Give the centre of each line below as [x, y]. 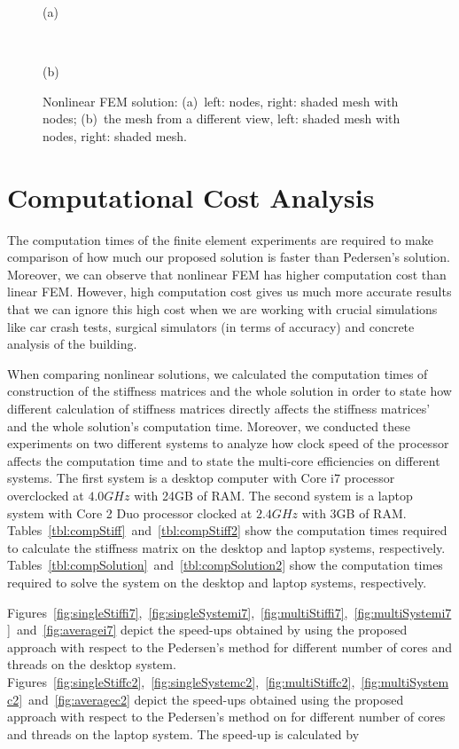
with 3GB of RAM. [354, 512]
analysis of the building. [72, 344]
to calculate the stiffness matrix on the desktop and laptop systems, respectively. [226, 547]
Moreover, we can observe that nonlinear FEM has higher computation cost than [227, 274]
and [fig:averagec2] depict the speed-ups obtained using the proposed [216, 699]
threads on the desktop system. [92, 664]
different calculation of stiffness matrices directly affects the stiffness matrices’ [219, 409]
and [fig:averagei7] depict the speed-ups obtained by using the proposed [212, 630]
